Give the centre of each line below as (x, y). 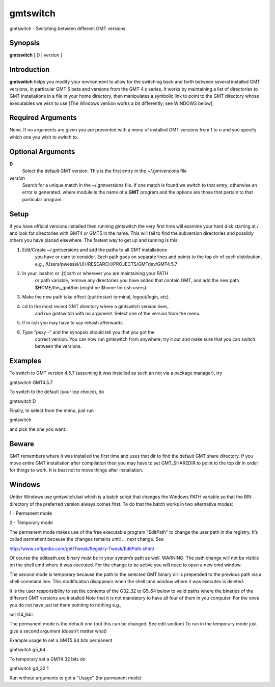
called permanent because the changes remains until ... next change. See (87, 539)
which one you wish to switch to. (44, 137)
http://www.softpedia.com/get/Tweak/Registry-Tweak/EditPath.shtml (82, 548)
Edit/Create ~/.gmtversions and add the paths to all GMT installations (95, 250)
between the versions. (58, 346)
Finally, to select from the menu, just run (52, 410)
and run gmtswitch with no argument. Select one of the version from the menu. (118, 313)
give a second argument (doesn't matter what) (58, 631)
